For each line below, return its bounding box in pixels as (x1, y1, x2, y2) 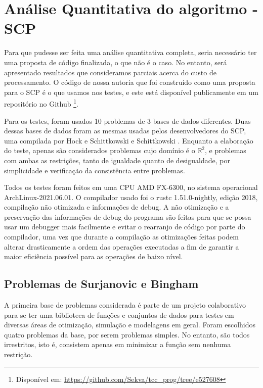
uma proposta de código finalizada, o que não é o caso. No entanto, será (4, 57, 227, 67)
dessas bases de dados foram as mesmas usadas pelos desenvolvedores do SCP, (4, 125, 246, 136)
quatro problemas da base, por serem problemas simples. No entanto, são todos (4, 329, 250, 339)
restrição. (4, 349, 33, 360)
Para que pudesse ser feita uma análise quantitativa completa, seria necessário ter (4, 47, 257, 58)
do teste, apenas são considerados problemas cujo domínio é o (4, 145, 195, 156)
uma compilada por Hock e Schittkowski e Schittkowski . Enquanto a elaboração (4, 135, 253, 145)
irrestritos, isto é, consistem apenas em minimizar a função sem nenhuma (4, 339, 231, 350)
